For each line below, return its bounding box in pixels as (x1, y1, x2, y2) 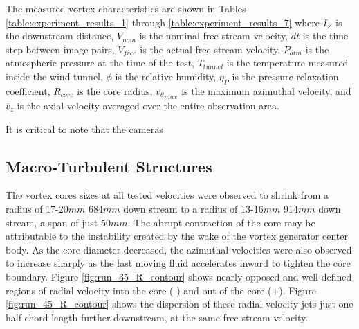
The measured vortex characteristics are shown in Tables (6, 1, 246, 15)
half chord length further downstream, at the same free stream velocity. (6, 310, 309, 324)
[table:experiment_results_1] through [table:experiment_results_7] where (6, 15, 320, 29)
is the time (302, 28, 349, 43)
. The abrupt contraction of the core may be (127, 215, 315, 229)
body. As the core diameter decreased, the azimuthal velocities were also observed (6, 242, 352, 256)
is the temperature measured (226, 55, 349, 70)
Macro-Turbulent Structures (6, 155, 212, 177)
